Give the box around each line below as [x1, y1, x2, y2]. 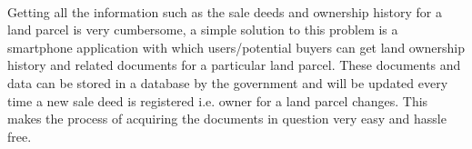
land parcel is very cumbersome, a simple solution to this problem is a [7, 20, 398, 39]
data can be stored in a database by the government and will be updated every [7, 73, 448, 92]
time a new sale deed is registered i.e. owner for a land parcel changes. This [7, 91, 428, 110]
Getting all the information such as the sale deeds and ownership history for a [7, 2, 442, 21]
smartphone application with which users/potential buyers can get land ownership [7, 37, 466, 56]
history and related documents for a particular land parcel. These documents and [7, 55, 461, 74]
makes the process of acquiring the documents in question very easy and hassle [7, 109, 447, 128]
